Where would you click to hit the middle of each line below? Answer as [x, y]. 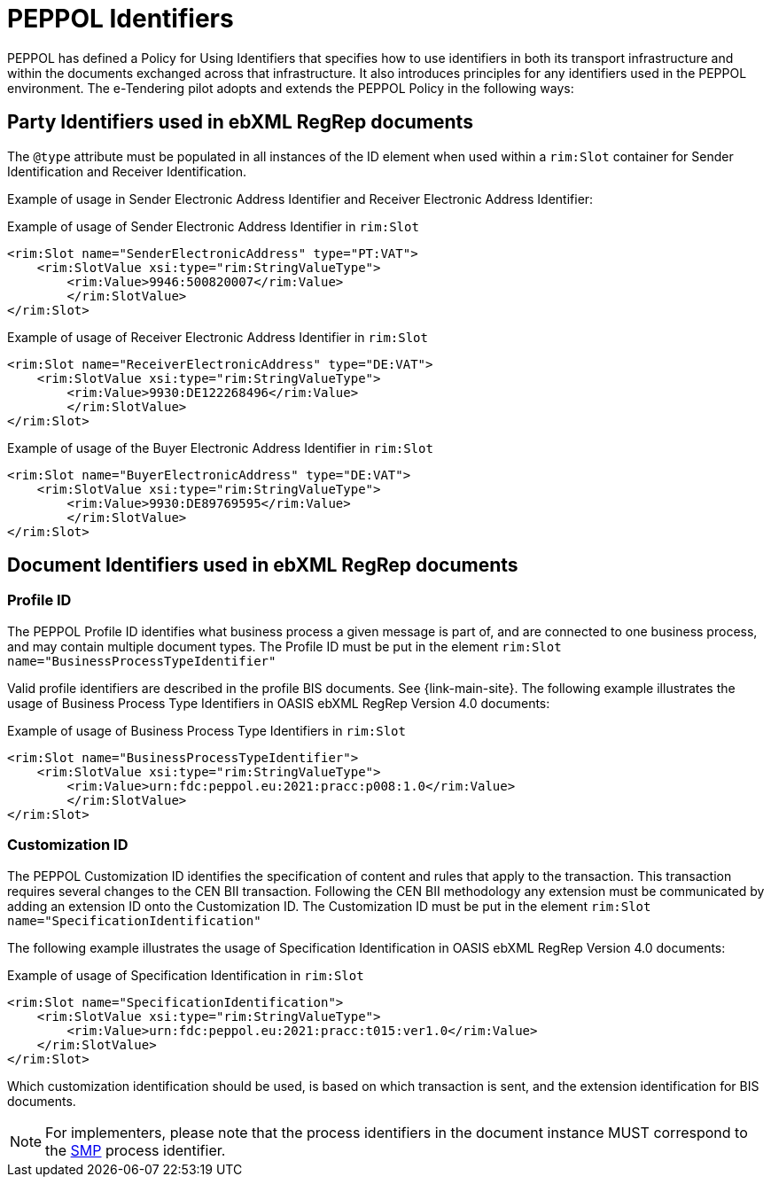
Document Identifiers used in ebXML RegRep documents [263, 565]
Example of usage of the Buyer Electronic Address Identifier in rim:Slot [220, 448]
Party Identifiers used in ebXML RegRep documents [240, 122]
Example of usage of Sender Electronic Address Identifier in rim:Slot [213, 226]
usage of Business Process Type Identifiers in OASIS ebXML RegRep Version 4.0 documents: [279, 703]
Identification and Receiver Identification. [127, 171]
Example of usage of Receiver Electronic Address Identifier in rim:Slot [218, 337]
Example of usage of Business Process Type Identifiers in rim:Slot [206, 730]
